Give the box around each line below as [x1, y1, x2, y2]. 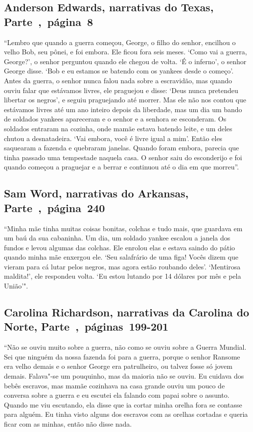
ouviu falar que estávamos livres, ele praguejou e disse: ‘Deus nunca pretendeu [4, 85, 238, 95]
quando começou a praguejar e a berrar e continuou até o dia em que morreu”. [4, 162, 239, 172]
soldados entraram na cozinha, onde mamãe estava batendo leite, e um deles [4, 123, 232, 133]
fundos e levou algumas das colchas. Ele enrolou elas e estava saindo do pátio [4, 242, 235, 252]
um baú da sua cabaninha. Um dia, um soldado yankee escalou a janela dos [4, 233, 230, 243]
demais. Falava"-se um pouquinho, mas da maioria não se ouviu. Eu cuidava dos [4, 371, 244, 381]
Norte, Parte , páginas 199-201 [4, 319, 169, 334]
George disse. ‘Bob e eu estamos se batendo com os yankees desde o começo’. [4, 66, 234, 76]
